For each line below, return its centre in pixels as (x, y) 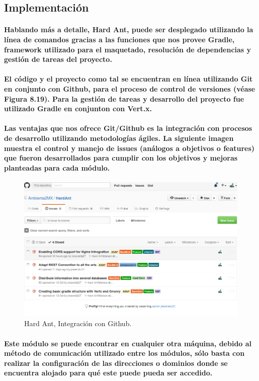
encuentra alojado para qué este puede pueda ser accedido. (108, 373)
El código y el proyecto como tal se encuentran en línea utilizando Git (128, 79)
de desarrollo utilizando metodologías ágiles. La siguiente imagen (119, 138)
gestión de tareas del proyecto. (58, 59)
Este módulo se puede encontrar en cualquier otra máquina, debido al (128, 343)
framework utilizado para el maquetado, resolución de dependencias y (128, 49)
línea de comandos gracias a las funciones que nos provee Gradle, (119, 39)
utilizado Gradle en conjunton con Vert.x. (78, 108)
